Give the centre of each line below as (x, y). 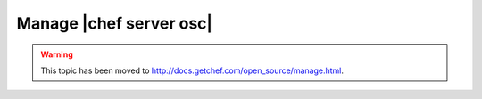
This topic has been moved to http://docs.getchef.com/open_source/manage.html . (192, 70)
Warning (57, 54)
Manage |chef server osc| (115, 23)
